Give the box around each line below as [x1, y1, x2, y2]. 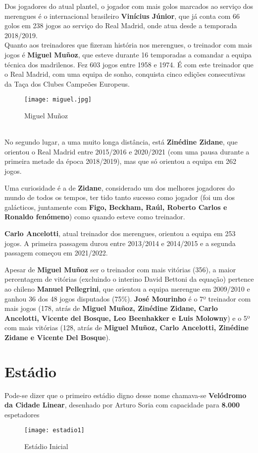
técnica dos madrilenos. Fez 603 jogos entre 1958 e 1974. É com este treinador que [4, 59, 254, 69]
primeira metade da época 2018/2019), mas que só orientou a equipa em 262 [4, 156, 237, 166]
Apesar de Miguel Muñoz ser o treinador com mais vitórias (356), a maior [4, 264, 236, 274]
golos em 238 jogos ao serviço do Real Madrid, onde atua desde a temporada [4, 20, 237, 31]
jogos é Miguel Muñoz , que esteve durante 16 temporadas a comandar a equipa [4, 49, 252, 59]
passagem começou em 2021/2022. [4, 248, 108, 258]
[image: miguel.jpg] [24, 96, 92, 103]
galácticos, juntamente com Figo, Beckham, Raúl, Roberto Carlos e [4, 201, 227, 212]
